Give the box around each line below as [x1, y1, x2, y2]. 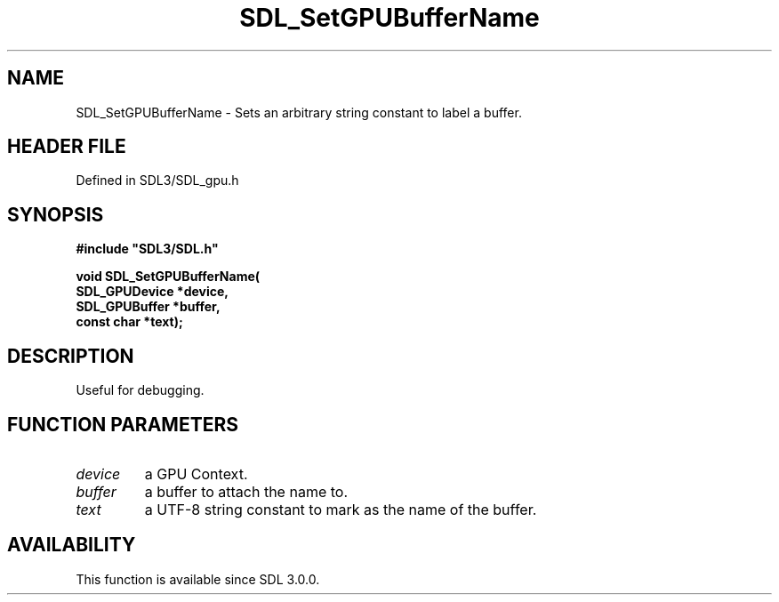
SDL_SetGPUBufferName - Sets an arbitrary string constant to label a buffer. [76, 104, 522, 120]
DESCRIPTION [7, 344, 134, 367]
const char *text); [76, 314, 183, 330]
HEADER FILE [7, 135, 126, 158]
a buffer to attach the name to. [144, 482, 348, 501]
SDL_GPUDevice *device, [76, 284, 229, 300]
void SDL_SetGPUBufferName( [76, 269, 261, 285]
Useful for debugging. [76, 382, 205, 398]
